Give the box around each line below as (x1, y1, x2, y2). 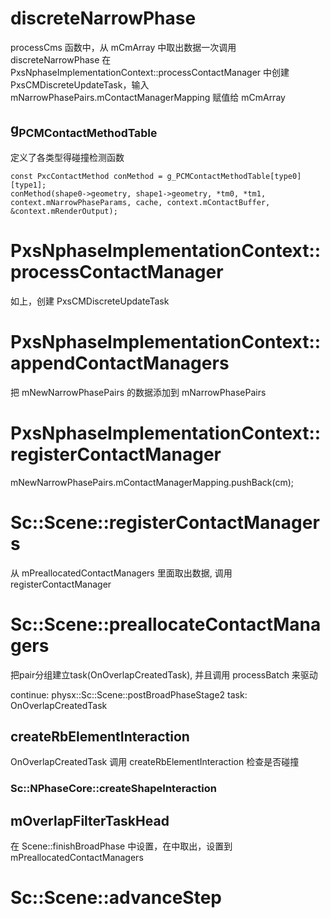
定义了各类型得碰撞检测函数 (10, 151, 125, 163)
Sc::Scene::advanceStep (10, 887, 223, 909)
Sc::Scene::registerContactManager (10, 511, 320, 534)
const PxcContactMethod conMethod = (10, 171, 163, 181)
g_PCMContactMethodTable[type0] (166, 171, 302, 181)
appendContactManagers (10, 352, 230, 375)
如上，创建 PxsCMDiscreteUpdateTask (10, 295, 170, 307)
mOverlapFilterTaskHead (10, 812, 170, 829)
